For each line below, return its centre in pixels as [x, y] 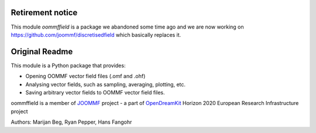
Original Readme [42, 52]
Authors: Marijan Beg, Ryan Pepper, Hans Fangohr [71, 122]
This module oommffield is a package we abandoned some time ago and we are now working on [127, 27]
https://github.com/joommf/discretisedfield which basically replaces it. [96, 34]
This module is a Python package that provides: [68, 65]
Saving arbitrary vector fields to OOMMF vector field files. [95, 92]
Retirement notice [44, 13]
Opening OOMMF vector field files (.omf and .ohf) [85, 76]
